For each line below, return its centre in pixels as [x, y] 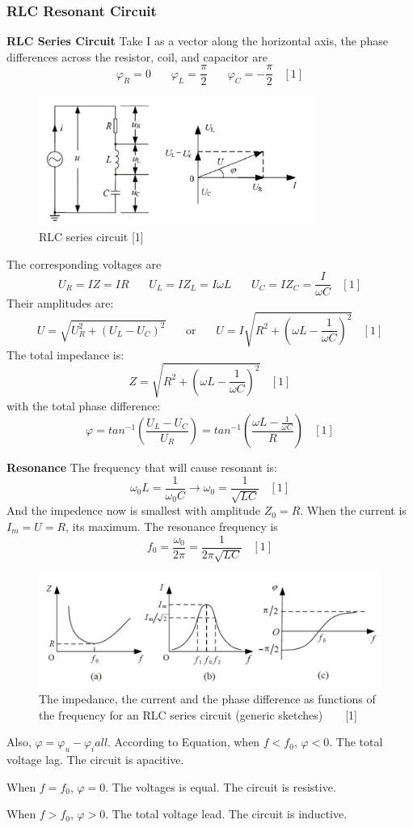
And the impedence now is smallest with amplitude [134, 510]
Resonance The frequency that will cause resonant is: [142, 467]
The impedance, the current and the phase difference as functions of [207, 699]
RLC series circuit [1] [91, 237]
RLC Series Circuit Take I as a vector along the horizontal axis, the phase [197, 41]
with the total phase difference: [84, 405]
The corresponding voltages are [84, 263]
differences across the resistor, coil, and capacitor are [137, 56]
